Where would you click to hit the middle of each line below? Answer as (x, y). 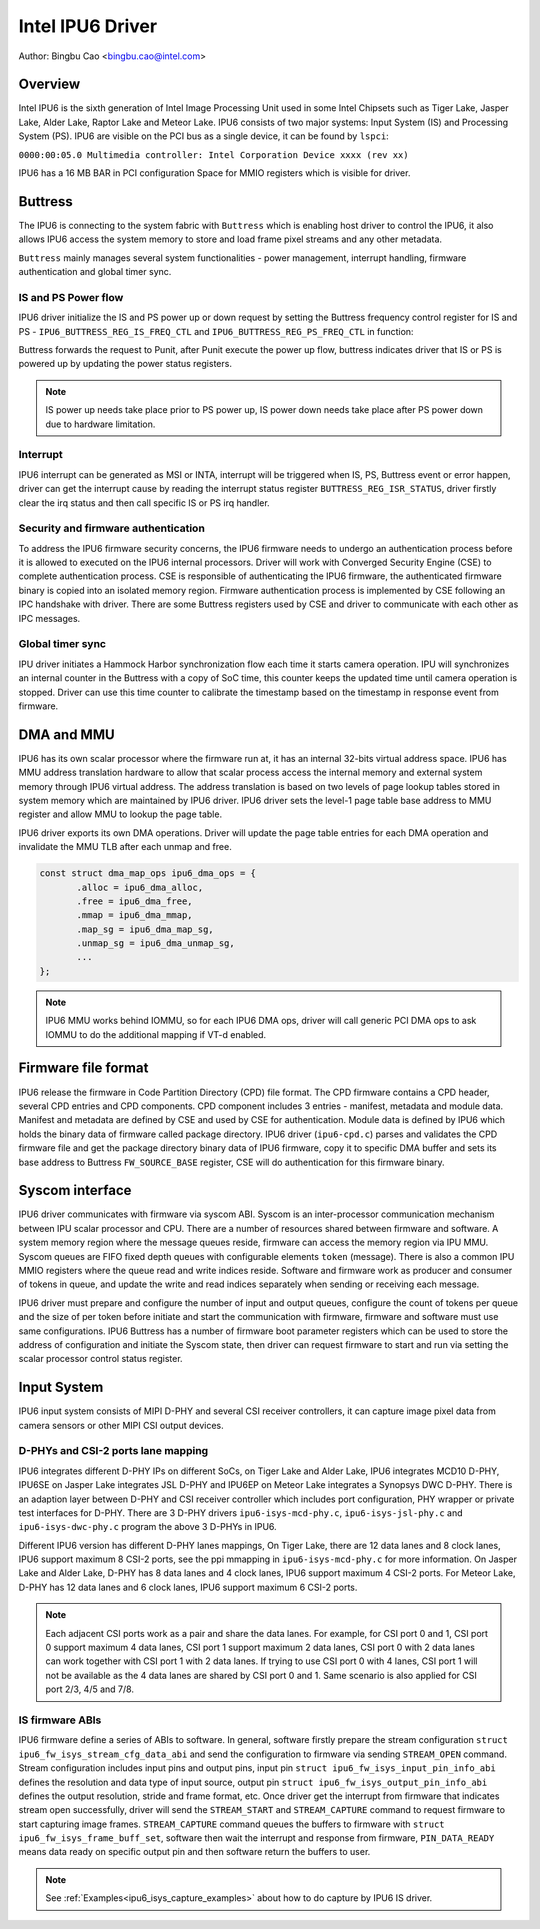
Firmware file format (83, 1068)
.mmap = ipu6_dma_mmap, (135, 915)
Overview (49, 84)
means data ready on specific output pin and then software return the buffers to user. (194, 1852)
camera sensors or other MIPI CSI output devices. (121, 1425)
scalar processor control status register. (101, 1359)
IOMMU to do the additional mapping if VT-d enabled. (156, 1034)
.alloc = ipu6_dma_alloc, (140, 887)
